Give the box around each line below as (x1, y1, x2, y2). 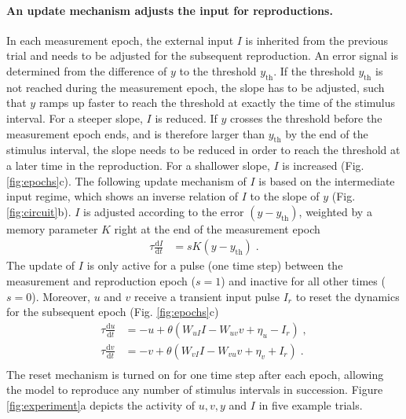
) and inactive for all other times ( (221, 272, 386, 289)
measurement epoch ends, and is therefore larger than (6, 125, 265, 142)
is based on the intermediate (258, 172, 395, 189)
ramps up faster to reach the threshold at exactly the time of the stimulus (38, 94, 396, 111)
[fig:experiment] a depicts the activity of (6, 397, 196, 413)
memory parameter (6, 220, 98, 237)
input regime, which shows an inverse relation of (6, 188, 239, 204)
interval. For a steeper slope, (6, 109, 143, 126)
